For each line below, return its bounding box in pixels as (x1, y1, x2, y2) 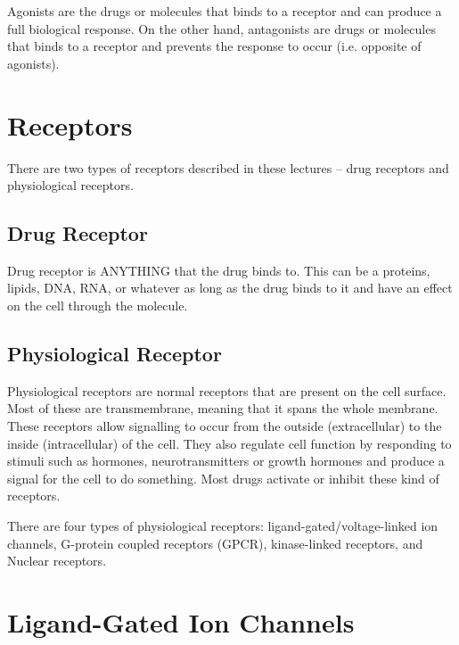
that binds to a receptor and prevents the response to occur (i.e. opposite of (7, 37, 422, 55)
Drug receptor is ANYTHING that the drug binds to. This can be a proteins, (7, 260, 430, 279)
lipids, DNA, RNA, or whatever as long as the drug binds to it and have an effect (7, 278, 453, 297)
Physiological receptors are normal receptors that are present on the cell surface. (7, 381, 447, 400)
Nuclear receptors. (7, 551, 107, 570)
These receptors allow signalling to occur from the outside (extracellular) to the (7, 417, 442, 435)
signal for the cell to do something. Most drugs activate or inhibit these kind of (7, 468, 439, 487)
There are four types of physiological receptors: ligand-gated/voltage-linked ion (7, 517, 439, 535)
